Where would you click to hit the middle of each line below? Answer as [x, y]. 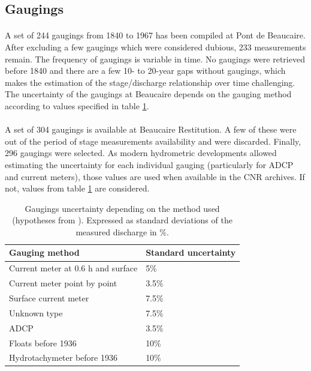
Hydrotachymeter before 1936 [63, 357]
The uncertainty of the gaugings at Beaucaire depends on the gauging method [148, 94]
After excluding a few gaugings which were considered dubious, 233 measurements [155, 47]
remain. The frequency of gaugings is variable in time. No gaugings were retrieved [155, 59]
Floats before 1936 [43, 342]
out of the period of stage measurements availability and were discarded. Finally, [153, 141]
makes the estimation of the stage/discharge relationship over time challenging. [150, 82]
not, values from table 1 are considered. [77, 188]
